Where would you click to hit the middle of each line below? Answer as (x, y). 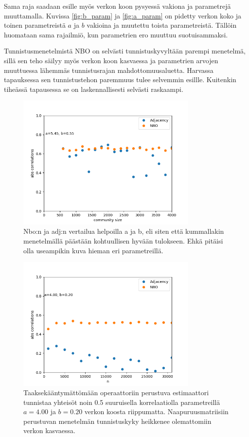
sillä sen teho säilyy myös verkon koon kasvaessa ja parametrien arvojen (111, 60)
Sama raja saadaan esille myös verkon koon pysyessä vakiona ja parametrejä (117, 6)
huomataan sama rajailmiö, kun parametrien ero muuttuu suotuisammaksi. (116, 34)
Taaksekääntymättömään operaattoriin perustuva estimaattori (116, 393)
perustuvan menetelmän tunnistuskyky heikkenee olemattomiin (117, 421)
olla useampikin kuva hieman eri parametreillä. (93, 250)
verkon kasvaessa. (49, 430)
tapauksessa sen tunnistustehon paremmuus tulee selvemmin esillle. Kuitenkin (120, 79)
